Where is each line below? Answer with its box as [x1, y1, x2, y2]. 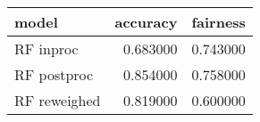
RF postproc [14, 64, 94, 85]
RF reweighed [14, 90, 101, 110]
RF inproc [14, 38, 79, 59]
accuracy [114, 12, 178, 32]
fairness [191, 12, 246, 32]
